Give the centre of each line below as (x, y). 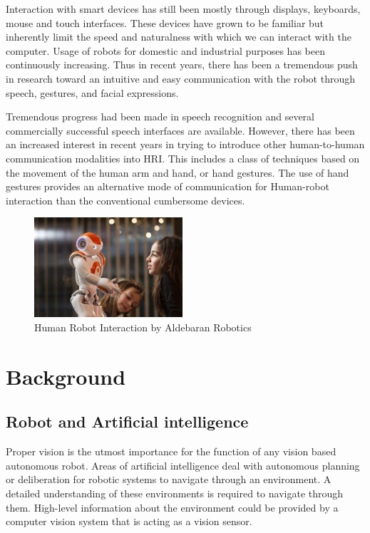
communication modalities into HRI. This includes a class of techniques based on (183, 158)
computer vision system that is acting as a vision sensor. (129, 521)
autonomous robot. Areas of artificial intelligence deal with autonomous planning (183, 465)
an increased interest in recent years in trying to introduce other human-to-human (185, 144)
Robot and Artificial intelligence (127, 421)
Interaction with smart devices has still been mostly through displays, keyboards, (183, 9)
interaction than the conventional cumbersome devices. (125, 200)
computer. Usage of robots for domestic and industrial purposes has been (165, 50)
